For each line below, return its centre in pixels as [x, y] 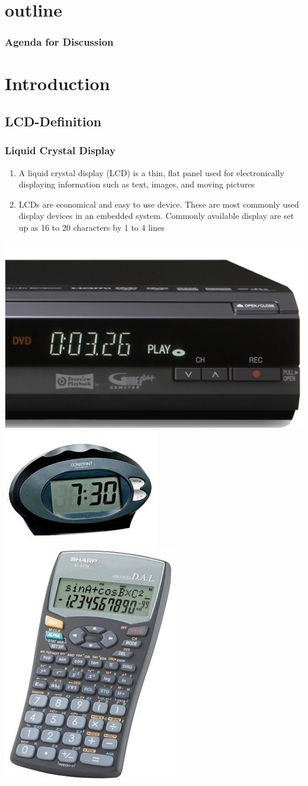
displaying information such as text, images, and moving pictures [137, 184]
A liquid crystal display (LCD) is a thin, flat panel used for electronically [151, 172]
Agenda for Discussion [59, 42]
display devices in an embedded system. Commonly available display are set [156, 216]
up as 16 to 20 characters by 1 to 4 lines [92, 227]
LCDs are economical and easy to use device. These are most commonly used [159, 204]
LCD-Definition [53, 121]
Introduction [57, 83]
